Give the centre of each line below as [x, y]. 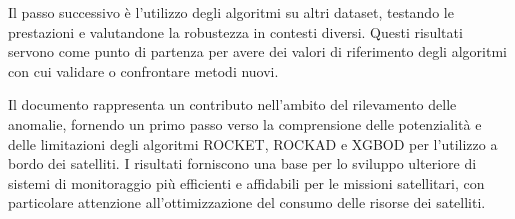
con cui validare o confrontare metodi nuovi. [143, 70]
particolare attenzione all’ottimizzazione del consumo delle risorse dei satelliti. [247, 202]
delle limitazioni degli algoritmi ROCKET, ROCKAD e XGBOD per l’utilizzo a [253, 143]
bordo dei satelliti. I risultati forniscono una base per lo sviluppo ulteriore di [242, 163]
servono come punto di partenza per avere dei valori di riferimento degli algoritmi [257, 51]
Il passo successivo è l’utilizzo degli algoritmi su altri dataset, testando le [231, 12]
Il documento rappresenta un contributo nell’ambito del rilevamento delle [232, 104]
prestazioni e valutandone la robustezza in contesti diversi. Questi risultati [235, 31]
